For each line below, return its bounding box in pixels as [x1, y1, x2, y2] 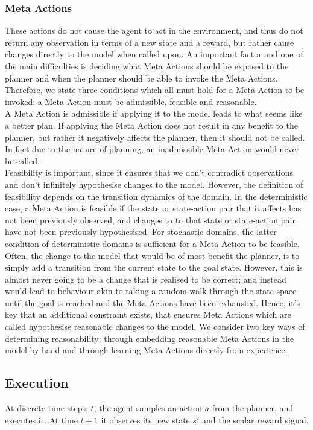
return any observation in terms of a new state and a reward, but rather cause [5, 36, 294, 48]
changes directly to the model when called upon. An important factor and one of [5, 48, 303, 60]
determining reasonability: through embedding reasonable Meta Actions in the [5, 332, 294, 344]
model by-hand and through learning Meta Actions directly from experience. [5, 344, 288, 356]
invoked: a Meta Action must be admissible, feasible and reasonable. [5, 95, 257, 107]
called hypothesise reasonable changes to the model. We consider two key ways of [5, 320, 305, 333]
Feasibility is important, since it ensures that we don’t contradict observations [5, 166, 294, 179]
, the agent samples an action [93, 402, 203, 414]
